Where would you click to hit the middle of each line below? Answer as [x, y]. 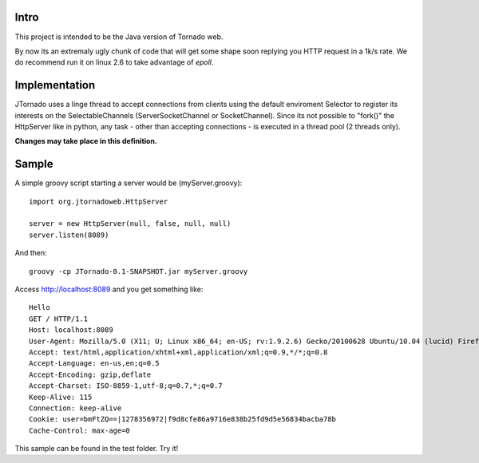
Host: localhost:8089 [71, 330]
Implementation [55, 85]
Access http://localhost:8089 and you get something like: [109, 289]
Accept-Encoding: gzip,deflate [90, 374]
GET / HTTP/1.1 [59, 319]
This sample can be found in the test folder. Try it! [97, 449]
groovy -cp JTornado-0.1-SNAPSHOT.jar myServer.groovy [139, 271]
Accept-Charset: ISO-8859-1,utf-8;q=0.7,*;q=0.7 [126, 386]
